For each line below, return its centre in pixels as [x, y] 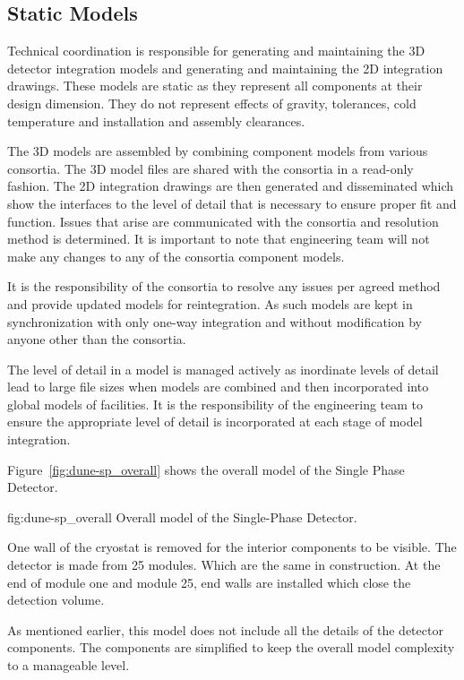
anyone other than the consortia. [97, 339]
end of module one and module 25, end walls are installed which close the [209, 582]
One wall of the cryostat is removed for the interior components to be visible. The [232, 547]
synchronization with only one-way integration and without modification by [215, 321]
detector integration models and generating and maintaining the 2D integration [225, 68]
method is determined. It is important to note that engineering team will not [219, 239]
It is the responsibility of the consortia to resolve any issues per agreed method [224, 286]
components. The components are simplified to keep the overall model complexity [231, 647]
